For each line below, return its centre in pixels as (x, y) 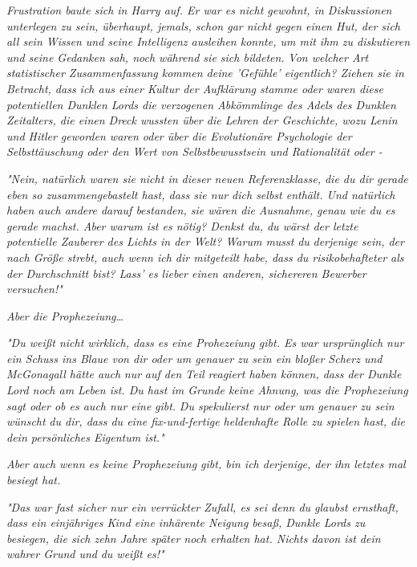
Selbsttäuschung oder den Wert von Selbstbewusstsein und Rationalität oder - (194, 151)
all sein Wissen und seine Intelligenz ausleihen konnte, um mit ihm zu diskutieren (208, 41)
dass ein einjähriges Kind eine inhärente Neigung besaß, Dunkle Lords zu (186, 522)
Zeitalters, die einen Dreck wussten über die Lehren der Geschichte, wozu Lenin (202, 120)
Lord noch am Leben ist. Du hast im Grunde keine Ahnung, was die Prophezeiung (207, 390)
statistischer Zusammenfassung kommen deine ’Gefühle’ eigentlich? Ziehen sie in (205, 73)
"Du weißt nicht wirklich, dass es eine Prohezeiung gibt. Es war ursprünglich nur (205, 343)
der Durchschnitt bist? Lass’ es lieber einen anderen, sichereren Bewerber (186, 273)
